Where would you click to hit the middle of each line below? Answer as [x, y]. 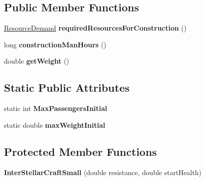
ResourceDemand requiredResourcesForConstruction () [95, 28]
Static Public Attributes [67, 88]
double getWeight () [37, 61]
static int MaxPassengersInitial [56, 108]
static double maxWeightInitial [55, 125]
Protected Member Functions [81, 151]
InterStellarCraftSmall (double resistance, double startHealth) [103, 172]
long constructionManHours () [55, 44]
